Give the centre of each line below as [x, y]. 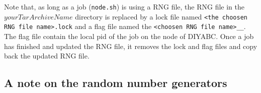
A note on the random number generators [116, 83]
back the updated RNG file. [47, 56]
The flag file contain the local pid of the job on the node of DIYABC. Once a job [129, 36]
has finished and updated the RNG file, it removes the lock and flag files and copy [131, 46]
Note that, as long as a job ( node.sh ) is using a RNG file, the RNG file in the [124, 6]
